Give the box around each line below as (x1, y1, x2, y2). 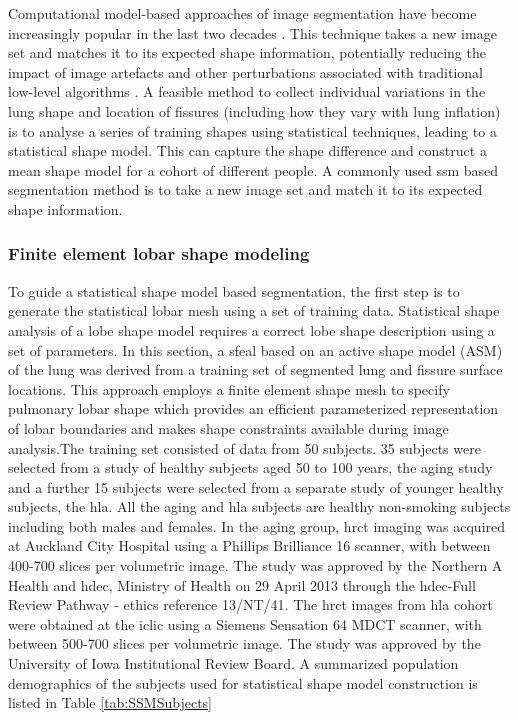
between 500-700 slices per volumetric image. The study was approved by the (8, 633, 481, 654)
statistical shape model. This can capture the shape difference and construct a (8, 140, 487, 161)
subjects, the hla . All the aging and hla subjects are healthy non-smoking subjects (8, 496, 511, 517)
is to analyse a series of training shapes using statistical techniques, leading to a (8, 120, 497, 141)
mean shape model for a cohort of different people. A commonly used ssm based (8, 159, 499, 180)
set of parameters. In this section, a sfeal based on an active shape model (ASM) (8, 339, 503, 360)
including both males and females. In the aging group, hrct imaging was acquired (8, 515, 506, 536)
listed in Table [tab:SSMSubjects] (8, 692, 212, 713)
